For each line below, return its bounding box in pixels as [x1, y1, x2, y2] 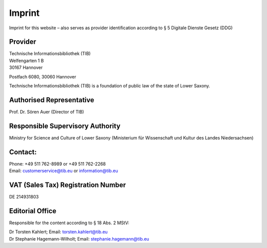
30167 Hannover [9, 64, 43, 70]
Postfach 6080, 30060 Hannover [9, 73, 77, 79]
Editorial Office [9, 206, 56, 215]
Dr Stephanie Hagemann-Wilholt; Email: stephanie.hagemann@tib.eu [9, 236, 149, 242]
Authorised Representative [9, 96, 94, 104]
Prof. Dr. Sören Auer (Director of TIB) [9, 109, 84, 115]
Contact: [9, 148, 37, 156]
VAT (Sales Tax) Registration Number [9, 181, 126, 189]
